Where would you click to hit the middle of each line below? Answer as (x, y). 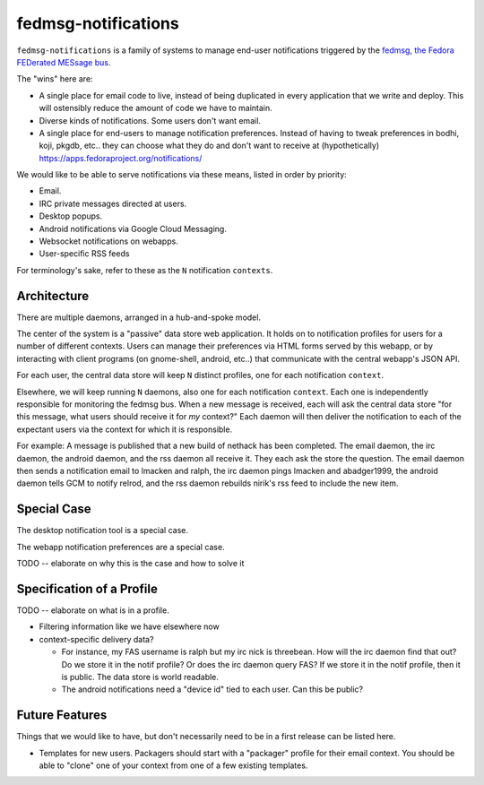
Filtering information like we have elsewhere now (129, 626)
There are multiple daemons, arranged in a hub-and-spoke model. (139, 317)
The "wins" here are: (55, 79)
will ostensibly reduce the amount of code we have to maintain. (156, 108)
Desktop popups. (71, 216)
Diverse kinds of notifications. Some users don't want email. (150, 120)
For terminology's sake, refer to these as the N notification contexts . (145, 270)
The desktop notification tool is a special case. (102, 531)
